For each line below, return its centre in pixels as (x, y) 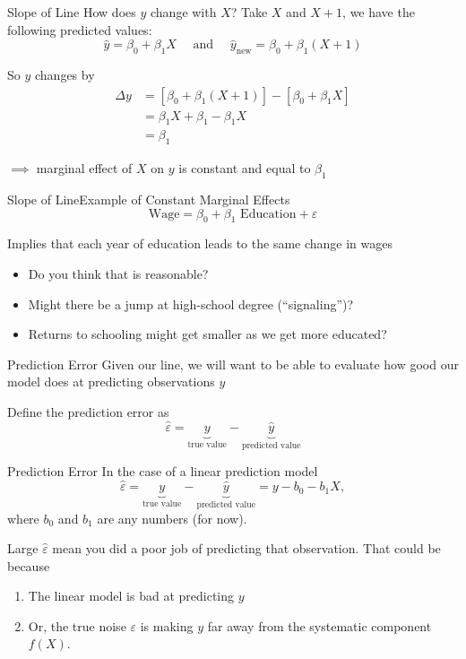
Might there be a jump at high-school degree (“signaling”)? (191, 303)
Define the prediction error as (88, 412)
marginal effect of (84, 168)
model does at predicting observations (111, 382)
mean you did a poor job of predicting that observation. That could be (246, 548)
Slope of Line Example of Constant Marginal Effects (149, 199)
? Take (249, 12)
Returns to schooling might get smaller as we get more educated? (207, 334)
